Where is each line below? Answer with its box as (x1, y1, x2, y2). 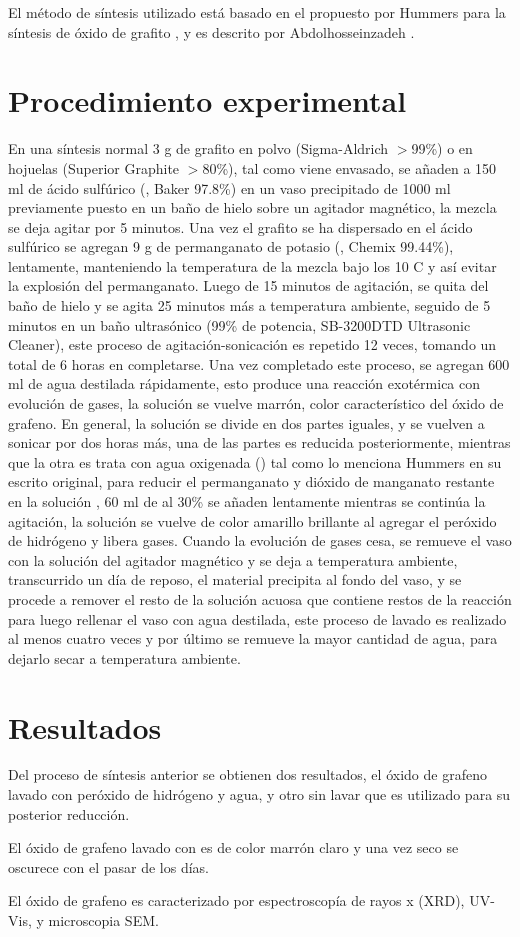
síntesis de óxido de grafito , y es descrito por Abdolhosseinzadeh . (8, 21, 415, 42)
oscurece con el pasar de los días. (8, 856, 210, 877)
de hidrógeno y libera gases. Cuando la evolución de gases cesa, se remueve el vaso (8, 530, 512, 551)
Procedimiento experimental (8, 80, 407, 121)
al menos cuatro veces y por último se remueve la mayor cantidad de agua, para (8, 628, 498, 649)
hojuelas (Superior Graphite (8, 157, 180, 178)
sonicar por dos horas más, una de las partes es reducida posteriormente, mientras (8, 432, 511, 453)
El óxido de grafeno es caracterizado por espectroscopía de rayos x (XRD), (8, 890, 465, 911)
